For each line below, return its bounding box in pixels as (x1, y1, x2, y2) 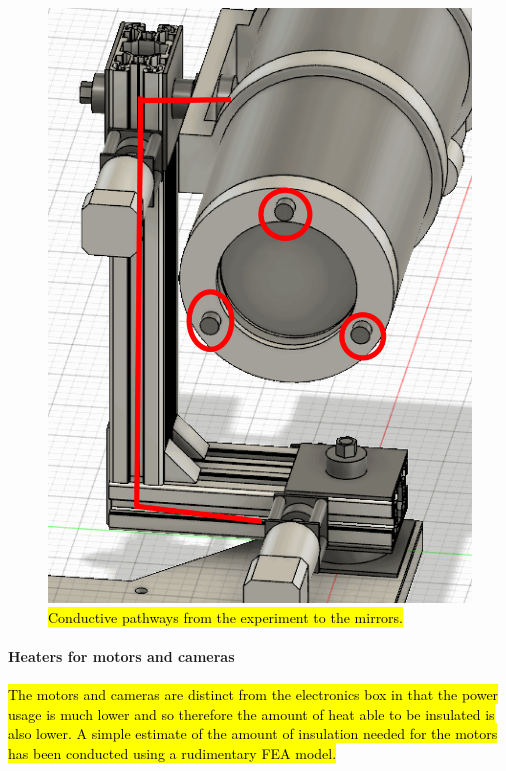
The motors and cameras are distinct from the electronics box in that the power (8, 683, 499, 704)
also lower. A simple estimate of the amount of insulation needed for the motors (8, 723, 498, 744)
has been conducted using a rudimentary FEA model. (8, 742, 337, 763)
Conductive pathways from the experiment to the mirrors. (48, 606, 404, 627)
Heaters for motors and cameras (8, 645, 235, 666)
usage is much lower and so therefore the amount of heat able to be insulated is (8, 703, 495, 724)
